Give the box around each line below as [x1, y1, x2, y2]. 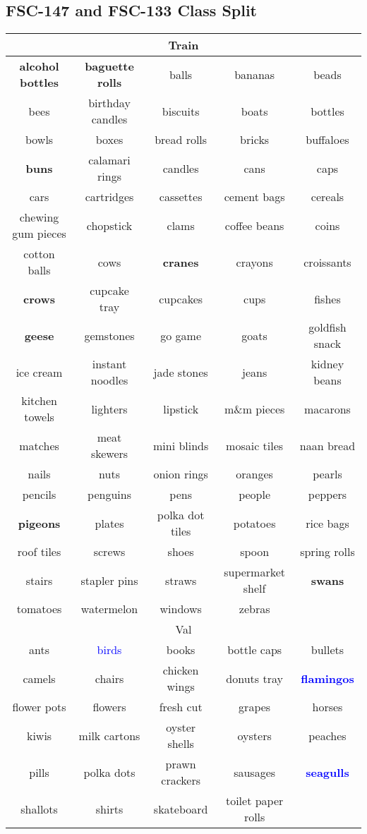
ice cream [16, 363, 63, 380]
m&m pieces [224, 400, 285, 417]
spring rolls [300, 543, 355, 560]
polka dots [83, 763, 136, 780]
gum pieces [12, 225, 66, 242]
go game [160, 327, 202, 344]
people [239, 486, 271, 503]
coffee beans [224, 217, 284, 234]
